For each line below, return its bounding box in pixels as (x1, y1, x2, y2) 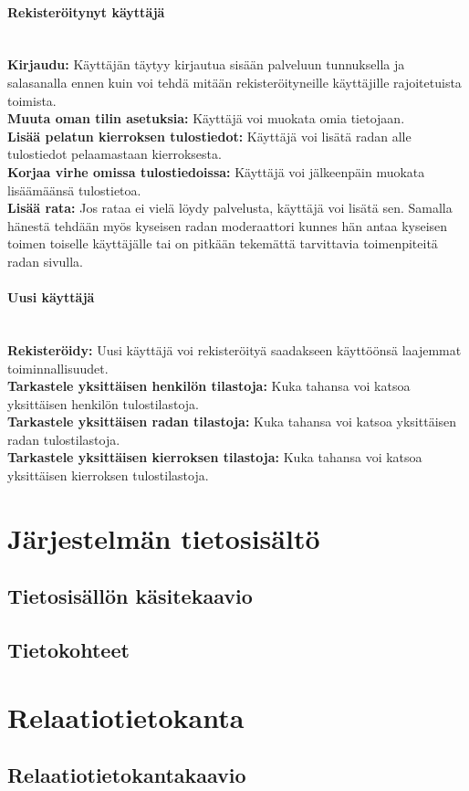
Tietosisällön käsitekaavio (7, 582, 253, 610)
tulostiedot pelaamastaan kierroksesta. (7, 144, 222, 163)
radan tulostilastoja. (7, 429, 120, 448)
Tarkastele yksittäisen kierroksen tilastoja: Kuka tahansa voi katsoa (7, 448, 422, 467)
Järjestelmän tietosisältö (7, 519, 320, 556)
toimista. (7, 90, 57, 110)
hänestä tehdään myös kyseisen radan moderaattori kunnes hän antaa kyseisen (7, 216, 448, 235)
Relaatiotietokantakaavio (7, 761, 246, 789)
